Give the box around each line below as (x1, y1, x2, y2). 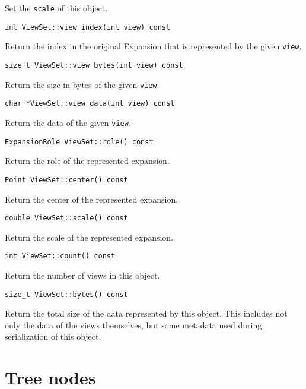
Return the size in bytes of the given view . (5, 78, 160, 90)
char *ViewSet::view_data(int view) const (5, 99, 175, 108)
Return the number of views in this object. (5, 269, 160, 281)
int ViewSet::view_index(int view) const (5, 23, 171, 31)
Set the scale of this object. (5, 2, 108, 14)
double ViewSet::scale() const (5, 214, 128, 223)
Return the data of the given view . (5, 116, 131, 128)
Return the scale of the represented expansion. (5, 230, 174, 243)
